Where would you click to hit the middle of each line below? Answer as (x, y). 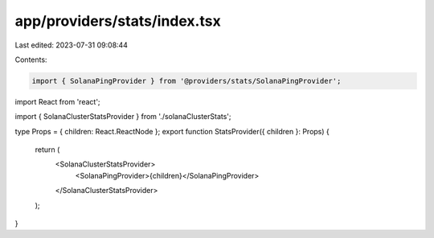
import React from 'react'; (57, 101)
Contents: (31, 59)
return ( (47, 150)
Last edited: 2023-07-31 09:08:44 (72, 45)
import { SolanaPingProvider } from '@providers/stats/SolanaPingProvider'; (186, 81)
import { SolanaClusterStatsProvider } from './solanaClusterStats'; (123, 117)
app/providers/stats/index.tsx (118, 21)
